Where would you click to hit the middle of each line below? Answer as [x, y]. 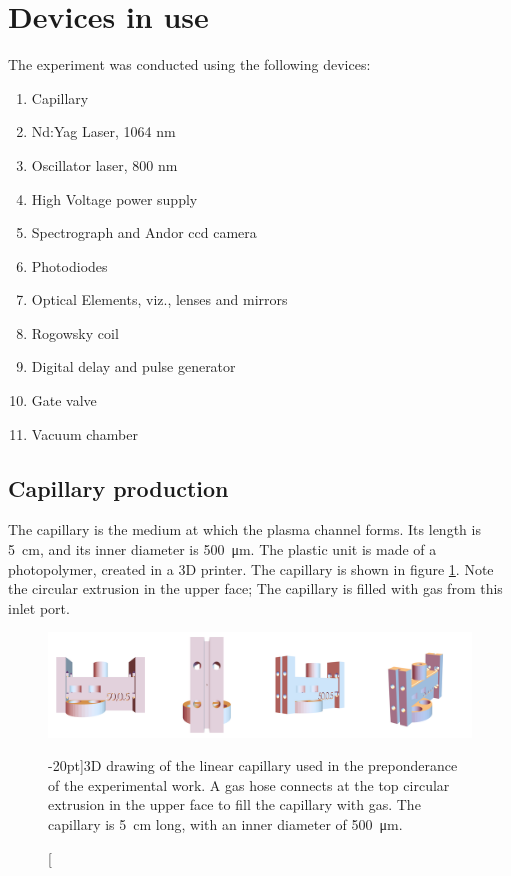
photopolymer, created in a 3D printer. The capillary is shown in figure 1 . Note [251, 568]
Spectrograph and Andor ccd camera [144, 232]
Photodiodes [69, 265]
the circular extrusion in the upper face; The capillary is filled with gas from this [255, 588]
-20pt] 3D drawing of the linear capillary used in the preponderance [253, 765]
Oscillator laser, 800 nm [104, 164]
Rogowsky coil [75, 332]
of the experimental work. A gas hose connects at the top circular [249, 784]
